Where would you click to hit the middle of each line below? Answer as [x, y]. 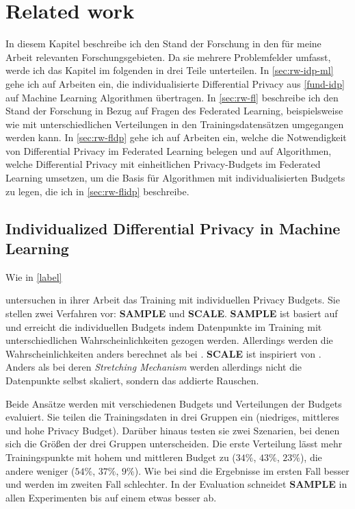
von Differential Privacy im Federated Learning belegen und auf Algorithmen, [169, 150]
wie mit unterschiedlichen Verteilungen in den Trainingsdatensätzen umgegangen [175, 124]
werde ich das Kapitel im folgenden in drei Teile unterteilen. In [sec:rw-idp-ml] [170, 70]
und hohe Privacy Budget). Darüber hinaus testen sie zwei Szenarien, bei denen [173, 430]
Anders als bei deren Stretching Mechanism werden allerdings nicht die [154, 367]
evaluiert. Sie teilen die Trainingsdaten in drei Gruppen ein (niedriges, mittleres [172, 417]
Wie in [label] [34, 276]
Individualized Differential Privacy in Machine [173, 228]
